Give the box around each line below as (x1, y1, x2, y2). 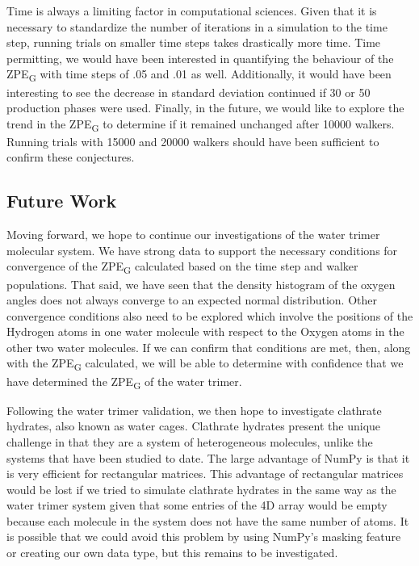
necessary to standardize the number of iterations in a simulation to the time (6, 18, 388, 35)
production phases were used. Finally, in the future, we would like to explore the (6, 99, 404, 116)
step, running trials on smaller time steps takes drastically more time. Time (6, 34, 381, 51)
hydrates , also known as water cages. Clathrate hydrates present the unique (6, 417, 381, 434)
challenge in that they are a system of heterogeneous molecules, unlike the (6, 433, 373, 450)
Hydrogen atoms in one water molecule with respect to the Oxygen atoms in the (6, 323, 404, 340)
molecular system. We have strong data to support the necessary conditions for (6, 241, 398, 258)
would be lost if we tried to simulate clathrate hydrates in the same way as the (6, 480, 396, 497)
